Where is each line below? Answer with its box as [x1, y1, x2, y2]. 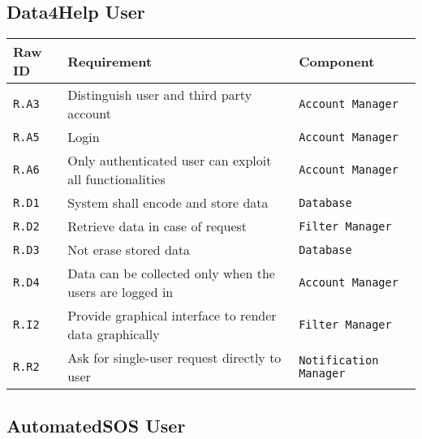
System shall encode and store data [67, 193, 269, 213]
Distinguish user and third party [67, 85, 252, 105]
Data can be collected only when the [67, 264, 275, 283]
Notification [299, 354, 379, 368]
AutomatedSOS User [6, 412, 186, 437]
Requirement [67, 51, 153, 71]
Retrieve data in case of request [67, 217, 248, 236]
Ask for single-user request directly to [67, 348, 282, 368]
